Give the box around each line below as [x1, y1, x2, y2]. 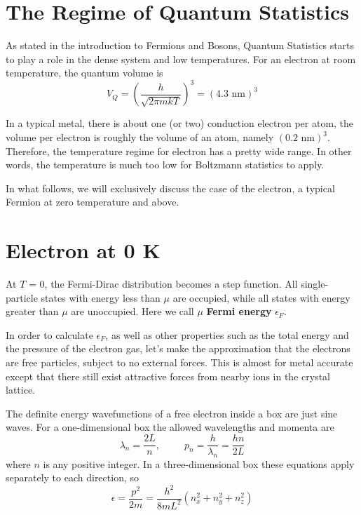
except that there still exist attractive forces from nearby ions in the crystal [6, 368, 330, 383]
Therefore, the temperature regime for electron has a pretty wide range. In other [6, 143, 352, 158]
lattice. [6, 382, 35, 397]
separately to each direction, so [6, 470, 139, 485]
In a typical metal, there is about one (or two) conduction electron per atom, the [6, 116, 354, 131]
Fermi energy [206, 304, 272, 319]
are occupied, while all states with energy [172, 290, 350, 305]
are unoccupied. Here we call [71, 304, 194, 319]
